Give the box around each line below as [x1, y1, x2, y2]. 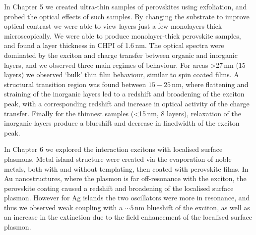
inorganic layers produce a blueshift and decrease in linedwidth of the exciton [4, 118, 240, 128]
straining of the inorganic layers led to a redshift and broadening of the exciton [4, 89, 245, 99]
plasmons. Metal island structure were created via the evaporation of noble [4, 153, 232, 164]
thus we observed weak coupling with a [4, 202, 123, 212]
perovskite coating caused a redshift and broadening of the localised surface [4, 183, 234, 193]
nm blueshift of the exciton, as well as [134, 202, 250, 212]
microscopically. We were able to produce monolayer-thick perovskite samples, [4, 30, 241, 41]
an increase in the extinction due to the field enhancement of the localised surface [4, 212, 253, 222]
